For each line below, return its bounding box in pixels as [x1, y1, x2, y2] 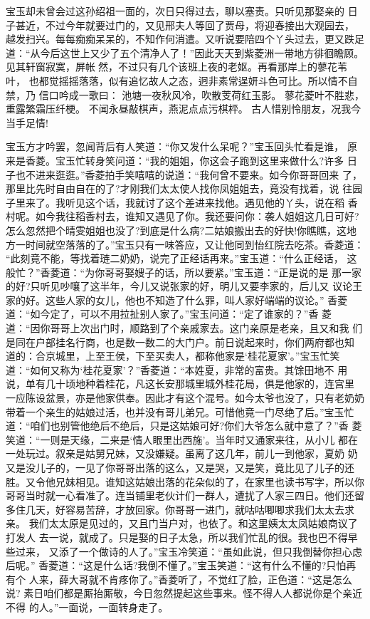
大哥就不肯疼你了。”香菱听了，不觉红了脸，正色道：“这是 [68, 571, 332, 586]
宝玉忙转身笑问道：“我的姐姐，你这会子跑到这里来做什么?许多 [55, 152, 344, 167]
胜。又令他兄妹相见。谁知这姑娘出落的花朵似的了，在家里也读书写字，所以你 [6, 474, 364, 489]
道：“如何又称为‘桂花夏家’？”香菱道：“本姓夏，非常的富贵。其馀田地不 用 [6, 362, 348, 377]
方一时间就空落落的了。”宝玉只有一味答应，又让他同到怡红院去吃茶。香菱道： [6, 236, 364, 251]
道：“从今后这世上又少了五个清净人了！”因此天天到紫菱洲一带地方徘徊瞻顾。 [6, 45, 364, 60]
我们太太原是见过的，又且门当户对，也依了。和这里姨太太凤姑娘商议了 [28, 516, 358, 531]
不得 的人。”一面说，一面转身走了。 [6, 599, 169, 614]
